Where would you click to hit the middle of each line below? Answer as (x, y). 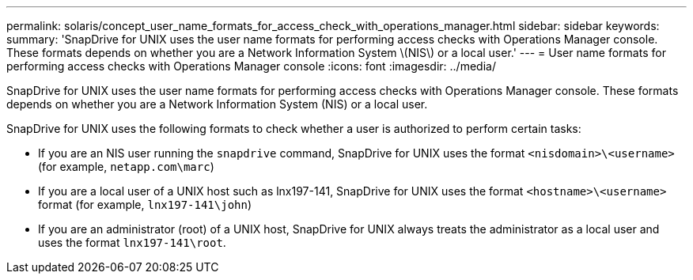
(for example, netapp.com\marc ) (126, 166)
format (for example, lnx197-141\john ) (145, 204)
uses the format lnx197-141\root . (132, 242)
